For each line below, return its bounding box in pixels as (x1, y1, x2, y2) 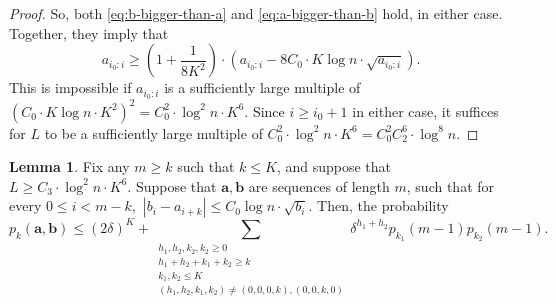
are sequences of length (248, 175, 390, 196)
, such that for (406, 175, 495, 196)
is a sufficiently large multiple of (164, 77, 361, 98)
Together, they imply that (9, 22, 169, 43)
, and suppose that (276, 156, 392, 177)
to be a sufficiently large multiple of (44, 122, 263, 143)
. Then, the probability (308, 195, 449, 216)
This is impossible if (9, 77, 132, 98)
